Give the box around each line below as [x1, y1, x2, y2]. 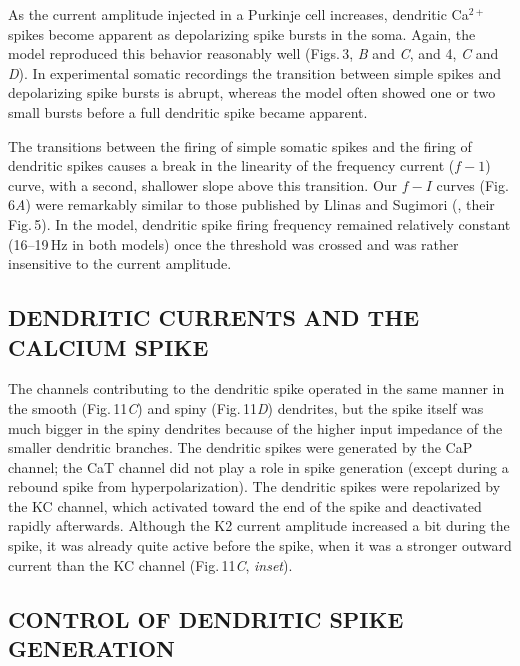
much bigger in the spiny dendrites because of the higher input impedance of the [8, 417, 503, 438]
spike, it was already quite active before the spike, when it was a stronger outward [8, 535, 512, 556]
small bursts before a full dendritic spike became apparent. [8, 101, 368, 122]
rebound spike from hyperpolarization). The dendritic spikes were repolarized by [8, 476, 501, 497]
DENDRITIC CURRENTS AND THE [8, 302, 420, 333]
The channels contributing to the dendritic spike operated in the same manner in [8, 378, 505, 399]
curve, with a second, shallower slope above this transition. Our [8, 174, 398, 195]
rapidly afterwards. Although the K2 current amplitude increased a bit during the [8, 515, 510, 536]
